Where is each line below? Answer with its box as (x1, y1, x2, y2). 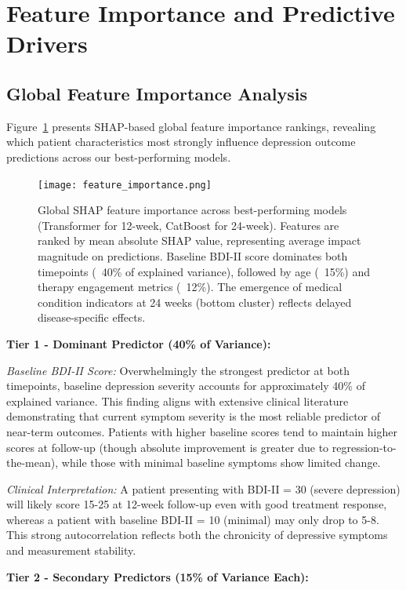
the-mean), (6, 454, 59, 471)
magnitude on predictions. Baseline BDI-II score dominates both (38, 247, 348, 264)
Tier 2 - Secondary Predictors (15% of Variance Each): (6, 568, 309, 585)
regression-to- (332, 439, 397, 455)
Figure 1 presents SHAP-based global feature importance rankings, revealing (6, 118, 376, 134)
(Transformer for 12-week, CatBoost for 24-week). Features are (38, 217, 339, 233)
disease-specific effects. (38, 309, 146, 326)
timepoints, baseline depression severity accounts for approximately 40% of (6, 377, 365, 394)
